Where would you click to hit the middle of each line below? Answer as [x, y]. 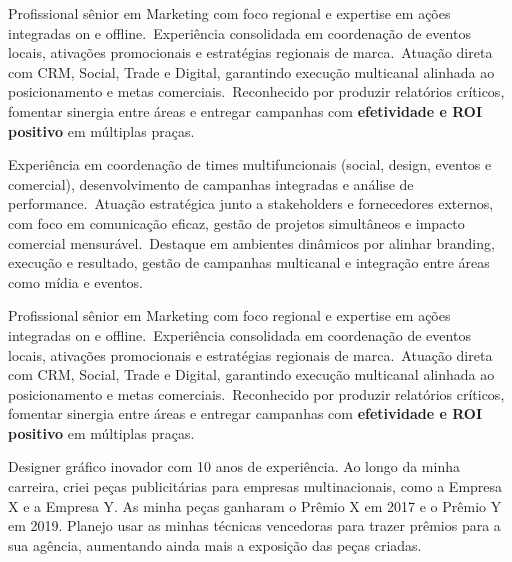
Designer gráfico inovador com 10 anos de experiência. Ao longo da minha [234, 466]
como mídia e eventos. [75, 281]
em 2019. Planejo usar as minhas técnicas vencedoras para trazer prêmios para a [254, 525]
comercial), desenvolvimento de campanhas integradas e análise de [211, 183]
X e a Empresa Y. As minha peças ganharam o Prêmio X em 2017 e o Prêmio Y [255, 505]
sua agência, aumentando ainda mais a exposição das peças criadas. [215, 544]
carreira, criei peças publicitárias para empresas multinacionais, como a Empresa [255, 486]
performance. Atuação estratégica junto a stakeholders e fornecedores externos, [251, 203]
